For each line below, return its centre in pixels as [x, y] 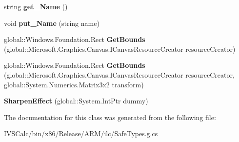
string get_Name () [36, 6]
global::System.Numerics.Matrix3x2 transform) [74, 84]
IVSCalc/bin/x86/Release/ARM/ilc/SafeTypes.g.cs [81, 133]
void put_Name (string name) [52, 23]
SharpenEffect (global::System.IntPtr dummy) [76, 101]
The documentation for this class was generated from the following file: [110, 117]
